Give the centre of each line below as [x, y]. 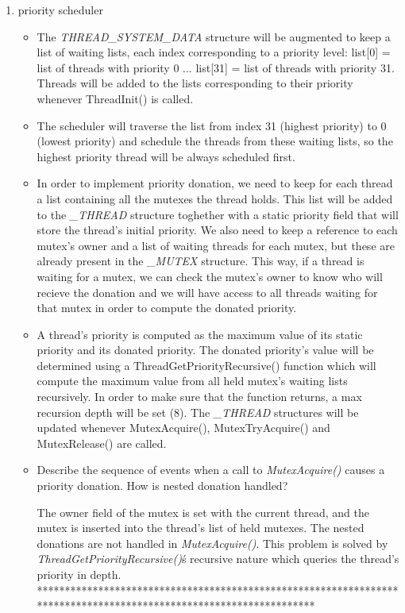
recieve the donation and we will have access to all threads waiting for [207, 292]
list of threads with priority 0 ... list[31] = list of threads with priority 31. [216, 67]
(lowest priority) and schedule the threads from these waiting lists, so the [215, 141]
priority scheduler [60, 10]
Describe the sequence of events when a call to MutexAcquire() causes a [211, 470]
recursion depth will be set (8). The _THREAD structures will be [198, 412]
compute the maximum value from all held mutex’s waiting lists [192, 381]
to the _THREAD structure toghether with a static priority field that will [218, 214]
